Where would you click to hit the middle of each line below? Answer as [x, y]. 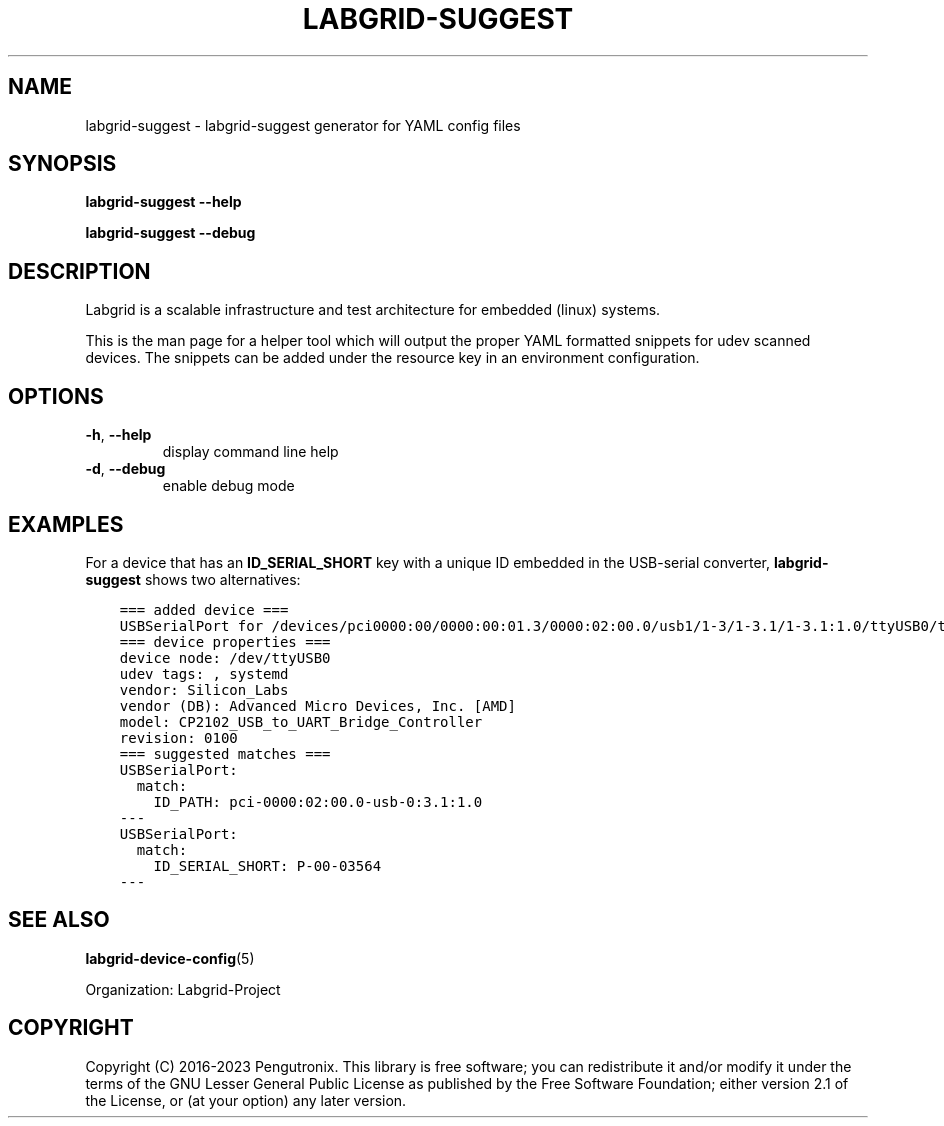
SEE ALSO [59, 920]
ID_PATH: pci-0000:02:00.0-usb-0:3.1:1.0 [318, 801]
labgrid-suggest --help [163, 202]
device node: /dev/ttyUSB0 [225, 657]
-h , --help [118, 435]
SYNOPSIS [62, 164]
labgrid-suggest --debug [170, 233]
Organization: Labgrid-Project [183, 989]
